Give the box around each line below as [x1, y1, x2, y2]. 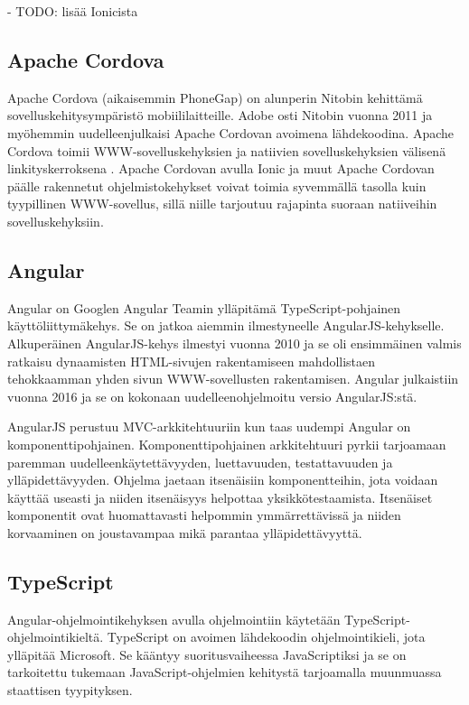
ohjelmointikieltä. [7, 627, 104, 646]
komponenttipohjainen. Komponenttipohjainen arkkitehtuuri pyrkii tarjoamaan [7, 434, 446, 453]
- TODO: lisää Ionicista [7, 2, 138, 20]
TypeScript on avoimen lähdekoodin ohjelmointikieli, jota [107, 627, 426, 646]
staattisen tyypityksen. [7, 681, 133, 700]
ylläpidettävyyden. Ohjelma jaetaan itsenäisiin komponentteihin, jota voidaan [7, 470, 438, 489]
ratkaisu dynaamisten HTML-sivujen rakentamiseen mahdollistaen [7, 351, 376, 370]
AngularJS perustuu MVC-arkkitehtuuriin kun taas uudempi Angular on [7, 417, 411, 436]
